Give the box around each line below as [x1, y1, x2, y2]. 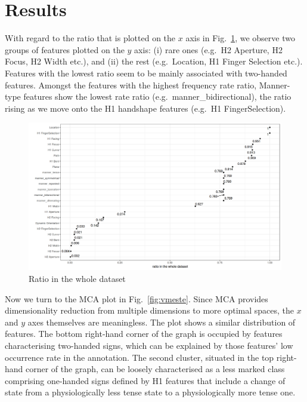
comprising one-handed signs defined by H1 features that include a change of [5, 374, 286, 386]
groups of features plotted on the [5, 43, 125, 56]
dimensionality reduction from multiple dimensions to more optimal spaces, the [5, 304, 294, 317]
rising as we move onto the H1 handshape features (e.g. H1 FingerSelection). [5, 102, 286, 114]
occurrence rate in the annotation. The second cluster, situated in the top [5, 351, 274, 363]
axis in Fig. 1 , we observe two [185, 32, 295, 44]
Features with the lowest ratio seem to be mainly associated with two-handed [5, 66, 287, 79]
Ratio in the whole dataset [29, 272, 126, 285]
